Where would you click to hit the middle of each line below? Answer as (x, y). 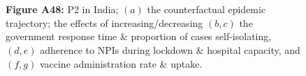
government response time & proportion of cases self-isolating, (139, 36)
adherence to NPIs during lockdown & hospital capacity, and (170, 49)
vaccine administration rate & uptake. (121, 63)
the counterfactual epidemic (206, 9)
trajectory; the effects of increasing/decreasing (104, 22)
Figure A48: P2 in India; (62, 9)
